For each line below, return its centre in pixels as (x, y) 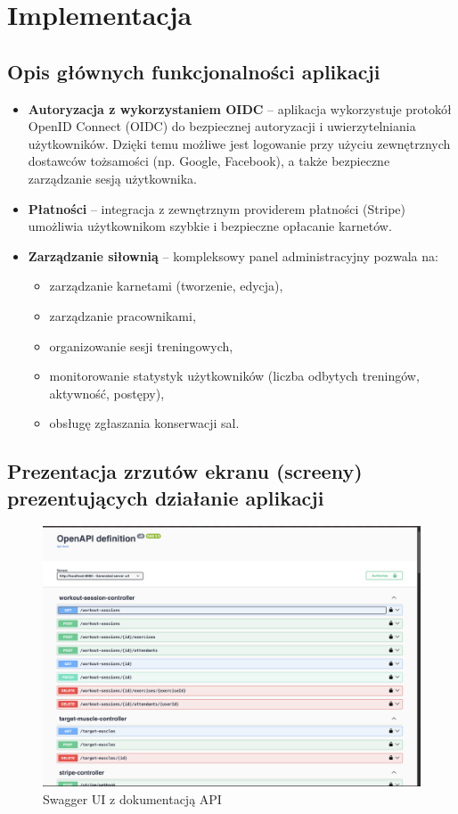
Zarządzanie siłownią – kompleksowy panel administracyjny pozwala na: (233, 255)
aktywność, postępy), (107, 393)
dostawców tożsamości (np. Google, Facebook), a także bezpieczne (209, 161)
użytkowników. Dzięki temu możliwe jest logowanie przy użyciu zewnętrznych (239, 143)
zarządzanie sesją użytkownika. (112, 178)
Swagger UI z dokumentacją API (132, 798)
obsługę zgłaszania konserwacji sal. (144, 423)
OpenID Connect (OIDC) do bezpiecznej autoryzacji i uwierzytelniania (222, 126)
